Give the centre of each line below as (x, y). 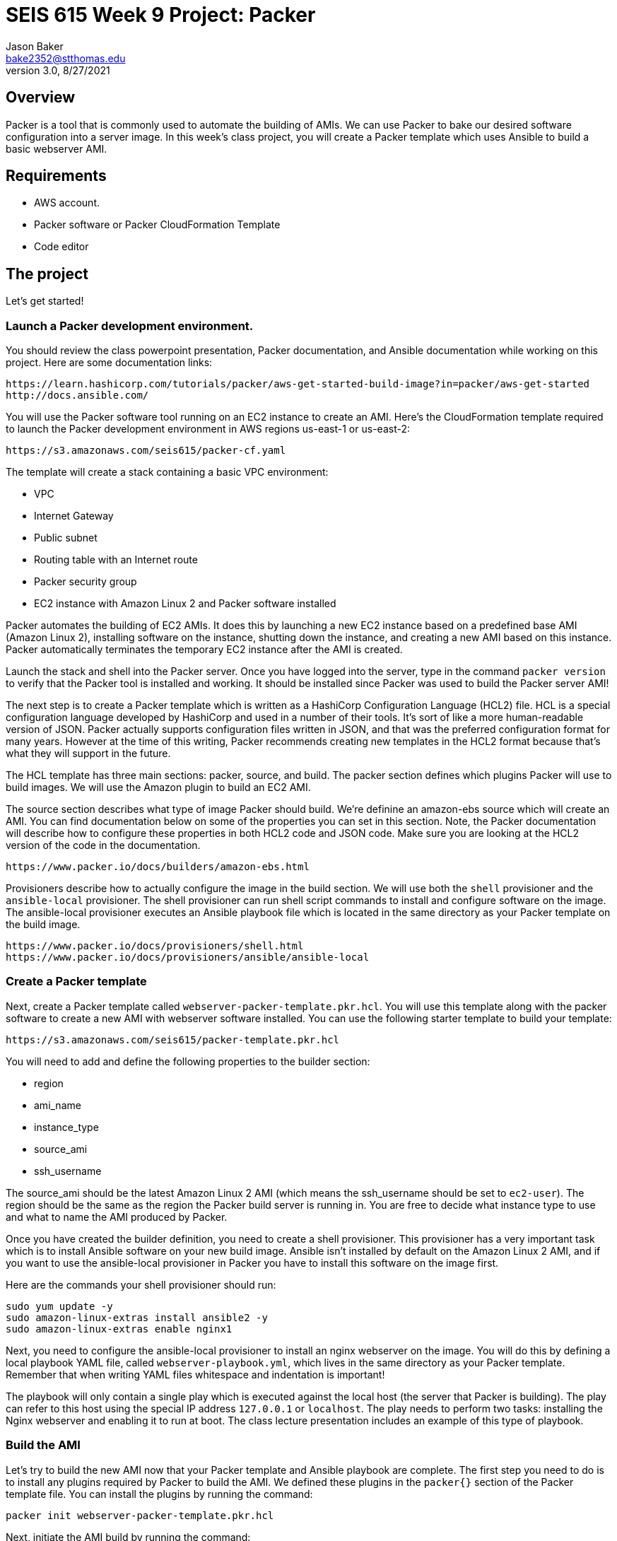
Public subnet (66, 538)
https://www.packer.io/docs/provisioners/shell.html (155, 946)
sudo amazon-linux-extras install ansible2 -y (137, 1317)
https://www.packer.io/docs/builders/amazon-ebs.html (158, 867)
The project (47, 274)
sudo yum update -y (59, 1306)
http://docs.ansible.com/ (77, 395)
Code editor (61, 247)
